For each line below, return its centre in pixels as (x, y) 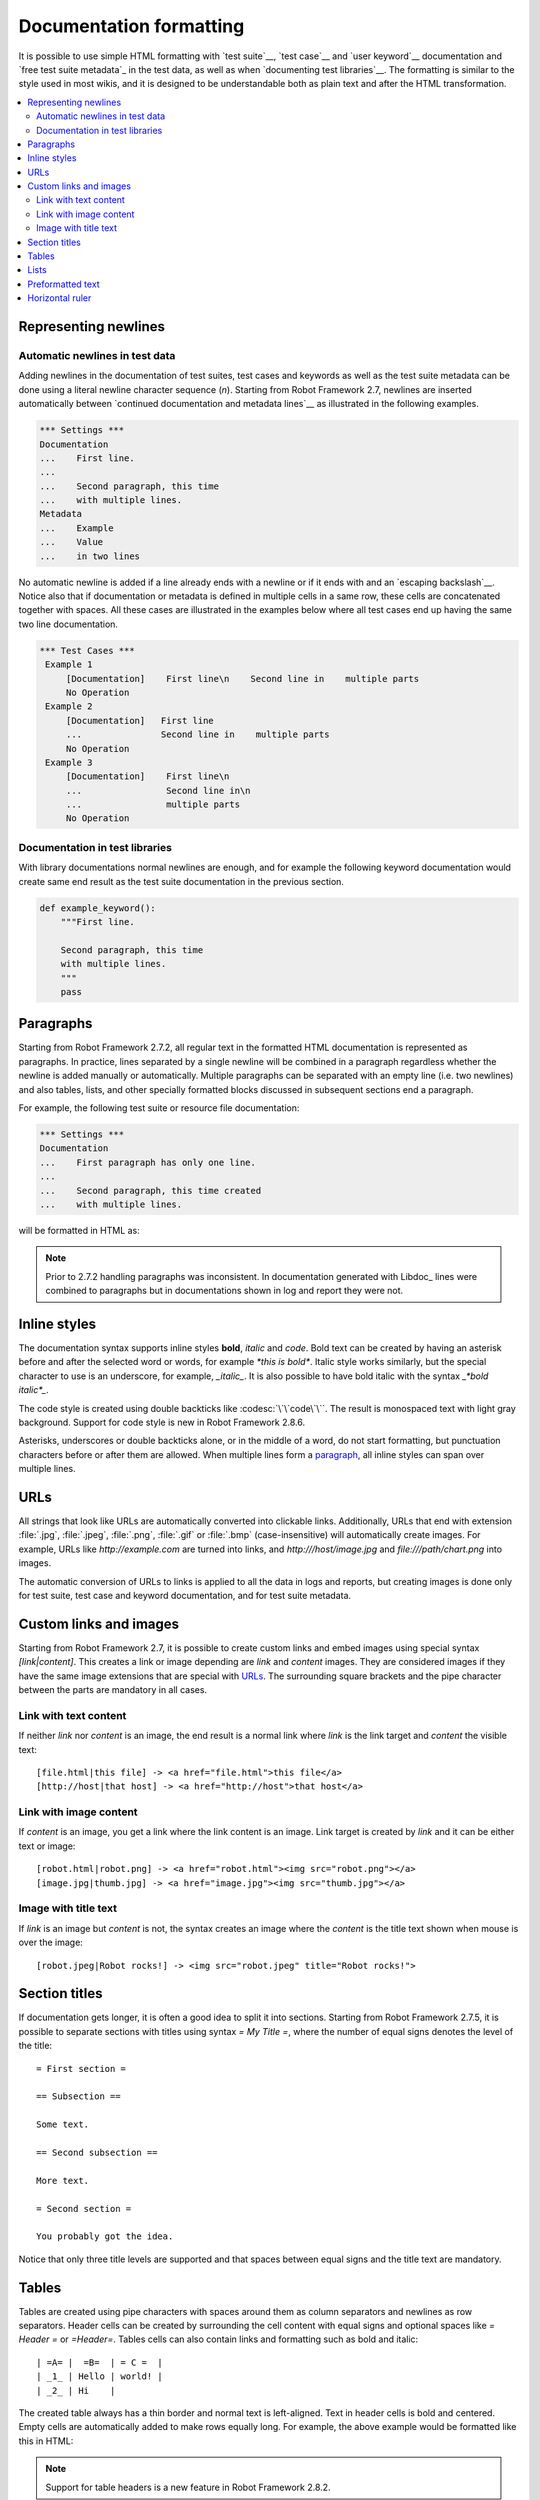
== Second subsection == (97, 2152)
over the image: (51, 1942)
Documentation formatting (131, 26)
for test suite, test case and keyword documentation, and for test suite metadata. (185, 1595)
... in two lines (89, 556)
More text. (63, 2180)
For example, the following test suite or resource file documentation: (159, 1107)
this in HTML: (46, 2441)
